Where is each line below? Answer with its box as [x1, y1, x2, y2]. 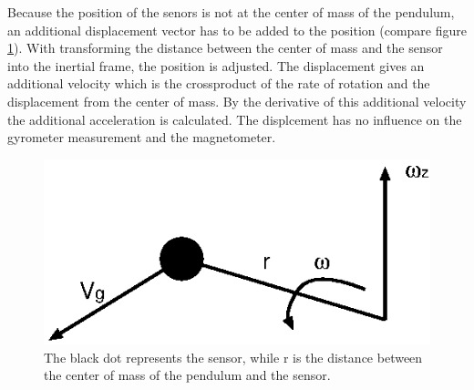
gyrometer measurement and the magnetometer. [7, 128, 276, 147]
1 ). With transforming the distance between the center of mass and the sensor [7, 38, 443, 57]
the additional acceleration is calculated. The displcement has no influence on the [7, 109, 462, 128]
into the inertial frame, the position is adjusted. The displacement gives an [7, 56, 425, 75]
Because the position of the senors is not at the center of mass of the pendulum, [7, 3, 455, 21]
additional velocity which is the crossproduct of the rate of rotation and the [7, 74, 430, 93]
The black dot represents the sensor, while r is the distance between [44, 347, 423, 366]
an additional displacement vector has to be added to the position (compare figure [7, 20, 467, 39]
